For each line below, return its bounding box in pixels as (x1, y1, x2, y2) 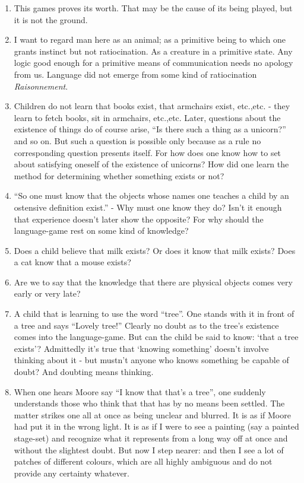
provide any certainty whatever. (14, 466, 129, 479)
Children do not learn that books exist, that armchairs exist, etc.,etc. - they (14, 100, 290, 112)
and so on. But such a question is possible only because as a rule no (14, 134, 261, 147)
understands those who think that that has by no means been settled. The (14, 397, 285, 409)
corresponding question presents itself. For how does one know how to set (14, 146, 281, 158)
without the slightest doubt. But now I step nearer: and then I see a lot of (14, 443, 284, 456)
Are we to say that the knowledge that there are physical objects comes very (14, 275, 293, 288)
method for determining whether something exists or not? (14, 169, 224, 182)
